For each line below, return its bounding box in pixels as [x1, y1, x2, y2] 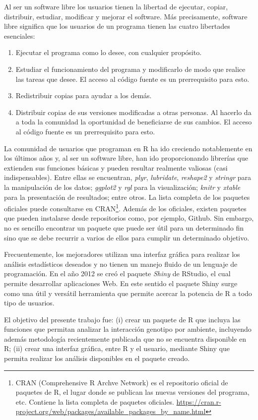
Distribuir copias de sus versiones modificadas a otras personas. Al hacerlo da [15, 107, 252, 117]
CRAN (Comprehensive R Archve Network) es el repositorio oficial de [15, 377, 228, 387]
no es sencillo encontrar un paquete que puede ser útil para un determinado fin [4, 222, 244, 233]
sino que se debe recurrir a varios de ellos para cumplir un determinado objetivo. [4, 232, 250, 242]
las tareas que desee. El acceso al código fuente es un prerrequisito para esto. [15, 73, 250, 84]
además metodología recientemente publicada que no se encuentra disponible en [4, 333, 246, 344]
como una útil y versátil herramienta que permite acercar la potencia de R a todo [4, 288, 252, 298]
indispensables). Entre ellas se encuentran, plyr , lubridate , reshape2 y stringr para [4, 172, 252, 182]
